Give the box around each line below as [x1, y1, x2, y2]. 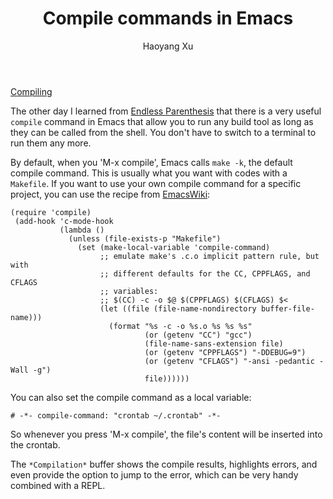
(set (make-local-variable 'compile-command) [77, 242, 271, 252]
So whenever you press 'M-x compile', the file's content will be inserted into [10, 428, 323, 440]
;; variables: [99, 286, 159, 296]
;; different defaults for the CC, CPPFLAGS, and [99, 268, 311, 279]
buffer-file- [260, 303, 315, 314]
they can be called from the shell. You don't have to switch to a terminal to [10, 126, 317, 138]
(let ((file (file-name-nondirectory [99, 303, 257, 314]
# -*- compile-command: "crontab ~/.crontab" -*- [10, 410, 222, 421]
